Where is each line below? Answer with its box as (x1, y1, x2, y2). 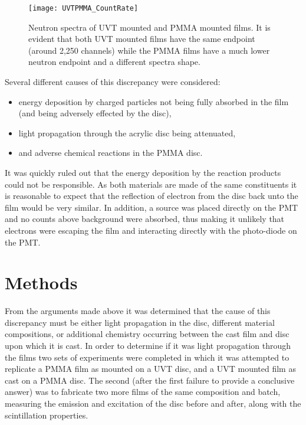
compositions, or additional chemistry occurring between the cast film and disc (5, 328, 289, 340)
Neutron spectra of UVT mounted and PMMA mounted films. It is (28, 21, 271, 33)
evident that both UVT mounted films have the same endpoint (28, 32, 255, 45)
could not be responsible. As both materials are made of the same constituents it (5, 178, 297, 190)
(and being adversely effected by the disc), (18, 107, 172, 119)
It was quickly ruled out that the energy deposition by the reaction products (5, 166, 281, 178)
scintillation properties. (5, 408, 88, 421)
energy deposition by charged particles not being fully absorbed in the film (18, 95, 289, 107)
